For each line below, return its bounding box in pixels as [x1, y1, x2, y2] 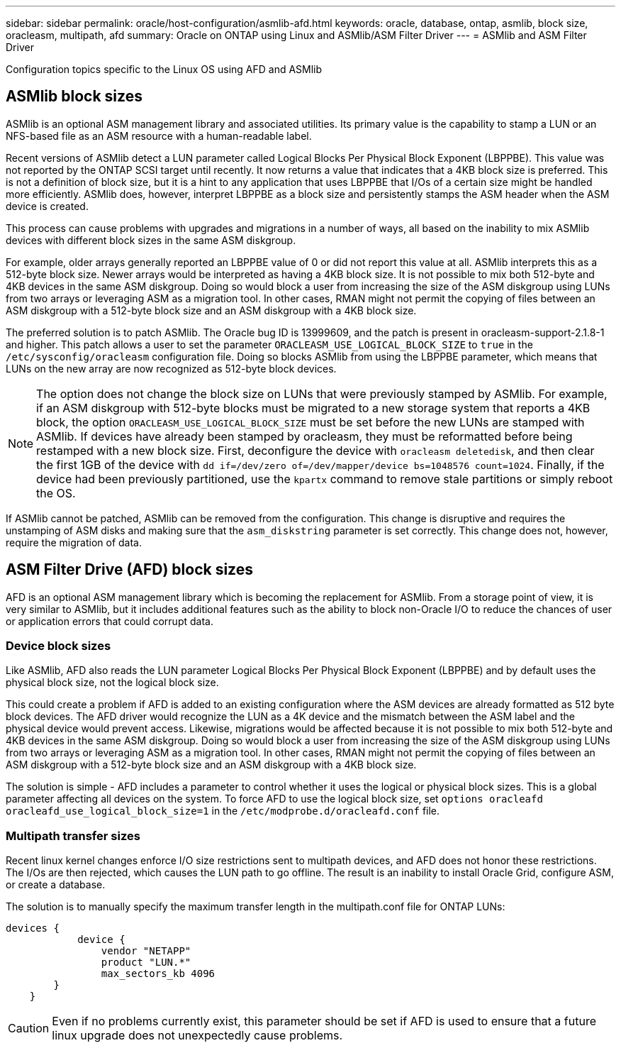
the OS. [36, 485, 76, 500]
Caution [8, 1021, 50, 1036]
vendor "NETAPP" [101, 945, 191, 957]
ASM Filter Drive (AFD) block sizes [6, 561, 254, 579]
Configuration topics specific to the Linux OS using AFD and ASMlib [6, 63, 323, 75]
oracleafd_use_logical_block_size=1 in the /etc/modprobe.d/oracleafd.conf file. [6, 805, 440, 817]
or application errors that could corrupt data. [6, 614, 213, 627]
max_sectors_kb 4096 [101, 968, 216, 980]
